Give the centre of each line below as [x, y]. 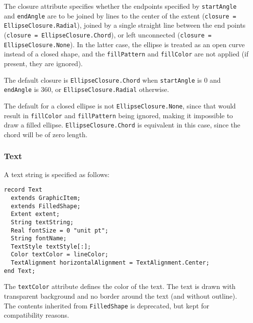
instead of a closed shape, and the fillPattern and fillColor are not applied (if [126, 54]
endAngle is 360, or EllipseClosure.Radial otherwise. [87, 89]
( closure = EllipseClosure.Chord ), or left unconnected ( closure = [108, 34]
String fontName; [39, 239]
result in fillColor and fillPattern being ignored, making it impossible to [118, 115]
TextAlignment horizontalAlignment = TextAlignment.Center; [110, 263]
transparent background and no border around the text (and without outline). [121, 296]
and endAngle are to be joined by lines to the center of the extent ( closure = [120, 15]
